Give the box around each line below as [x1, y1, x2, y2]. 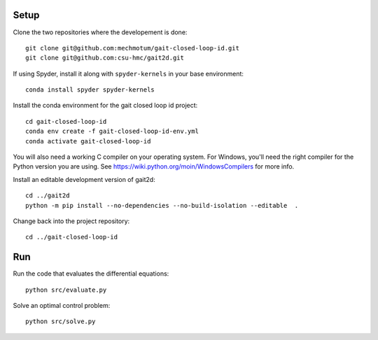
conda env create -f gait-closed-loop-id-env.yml [25, 127, 199, 136]
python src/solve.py [25, 318, 96, 325]
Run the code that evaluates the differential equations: [13, 269, 169, 278]
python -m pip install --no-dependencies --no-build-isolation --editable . [25, 201, 299, 209]
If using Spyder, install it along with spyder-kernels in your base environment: [13, 69, 244, 78]
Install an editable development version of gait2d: [13, 175, 155, 183]
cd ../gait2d [25, 192, 70, 199]
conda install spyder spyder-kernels [25, 86, 155, 94]
